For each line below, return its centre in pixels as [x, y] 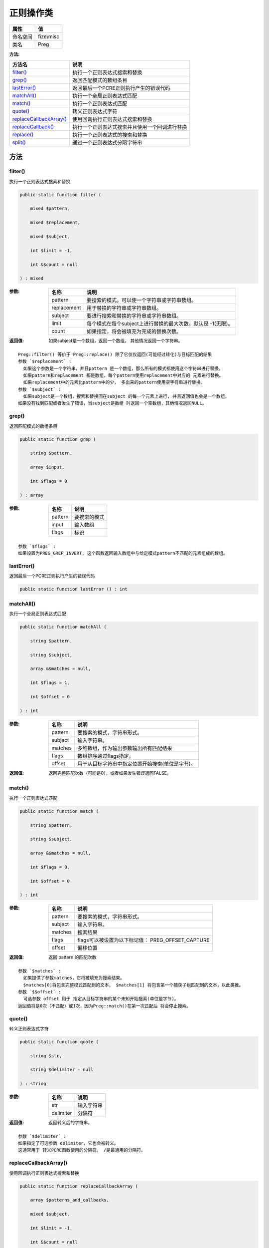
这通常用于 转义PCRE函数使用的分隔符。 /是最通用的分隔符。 [82, 1150]
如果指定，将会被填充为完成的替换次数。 [134, 331]
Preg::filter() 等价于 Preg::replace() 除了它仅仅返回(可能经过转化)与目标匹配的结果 [115, 354]
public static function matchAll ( [63, 627]
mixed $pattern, [50, 209]
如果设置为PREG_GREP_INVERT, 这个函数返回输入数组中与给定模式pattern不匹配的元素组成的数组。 [123, 553]
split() [19, 142]
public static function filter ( [61, 194]
